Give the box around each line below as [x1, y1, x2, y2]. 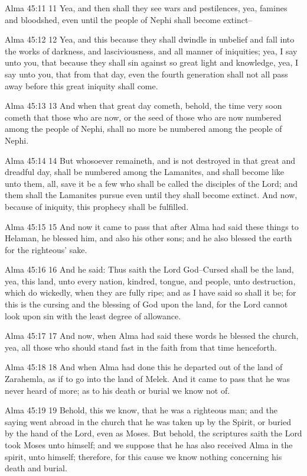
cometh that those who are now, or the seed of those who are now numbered [5, 111, 282, 123]
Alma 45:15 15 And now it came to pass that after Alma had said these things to [5, 220, 299, 232]
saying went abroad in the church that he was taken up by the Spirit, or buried [5, 415, 291, 428]
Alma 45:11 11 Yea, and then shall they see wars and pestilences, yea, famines [5, 2, 288, 14]
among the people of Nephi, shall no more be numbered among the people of [5, 122, 282, 135]
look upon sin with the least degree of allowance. [5, 309, 181, 322]
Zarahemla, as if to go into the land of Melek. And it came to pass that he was [5, 373, 290, 385]
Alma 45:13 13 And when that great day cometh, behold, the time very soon [5, 99, 282, 112]
